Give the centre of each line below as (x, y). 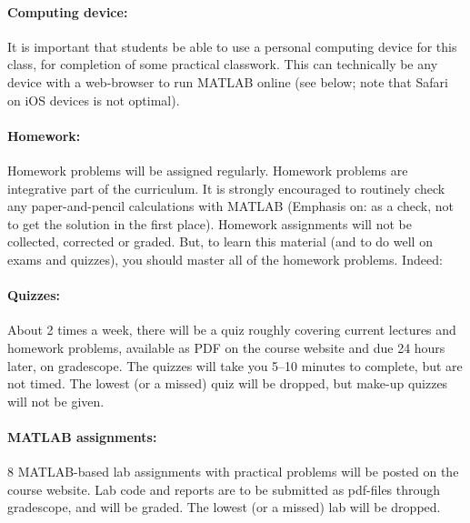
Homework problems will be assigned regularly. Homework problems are (208, 170)
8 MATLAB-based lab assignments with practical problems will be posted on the (233, 472)
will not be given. (56, 401)
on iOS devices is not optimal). (94, 100)
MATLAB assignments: (82, 436)
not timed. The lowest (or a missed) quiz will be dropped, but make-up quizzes (228, 383)
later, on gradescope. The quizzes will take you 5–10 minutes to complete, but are (235, 365)
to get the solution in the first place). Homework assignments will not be (210, 223)
